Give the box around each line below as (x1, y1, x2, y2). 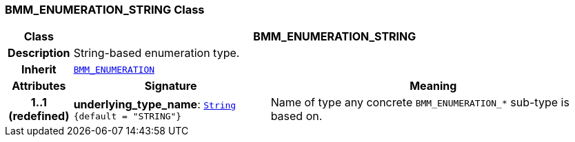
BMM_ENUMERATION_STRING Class (5, 3, 205, 16)
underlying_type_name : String (73, 97, 236, 111)
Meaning (410, 79, 457, 93)
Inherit (21, 62, 57, 77)
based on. (270, 109, 323, 123)
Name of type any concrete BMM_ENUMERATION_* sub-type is (270, 95, 569, 110)
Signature (144, 79, 197, 93)
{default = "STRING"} (73, 110, 182, 121)
